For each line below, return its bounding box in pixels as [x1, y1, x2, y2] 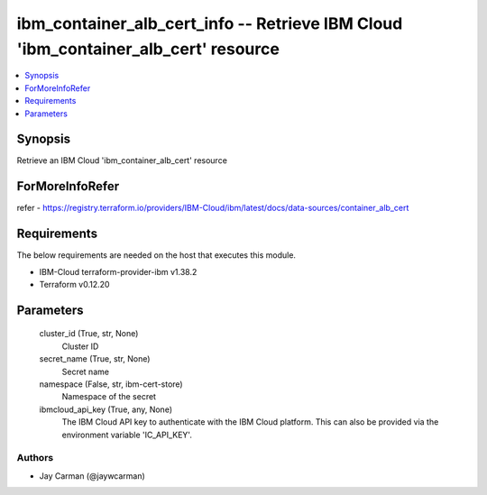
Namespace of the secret [61, 391, 157, 402]
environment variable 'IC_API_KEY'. [61, 429, 193, 440]
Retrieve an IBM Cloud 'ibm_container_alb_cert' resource [16, 155, 227, 166]
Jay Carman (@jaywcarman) [39, 470, 146, 481]
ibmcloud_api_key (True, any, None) [39, 404, 173, 415]
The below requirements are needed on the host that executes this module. [16, 250, 297, 261]
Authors [16, 452, 54, 464]
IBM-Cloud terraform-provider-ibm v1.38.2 [39, 266, 198, 277]
